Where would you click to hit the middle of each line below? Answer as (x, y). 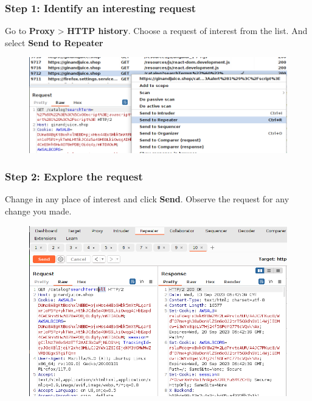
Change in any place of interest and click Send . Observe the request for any (147, 199)
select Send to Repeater (54, 42)
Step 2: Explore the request (74, 177)
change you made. (38, 211)
